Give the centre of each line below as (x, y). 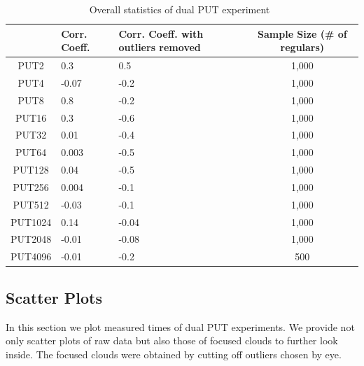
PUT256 (31, 186)
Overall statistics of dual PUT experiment (180, 9)
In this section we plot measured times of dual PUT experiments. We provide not (180, 326)
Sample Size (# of (302, 33)
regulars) (302, 47)
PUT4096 (31, 256)
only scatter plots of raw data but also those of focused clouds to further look (172, 340)
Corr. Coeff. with (161, 33)
